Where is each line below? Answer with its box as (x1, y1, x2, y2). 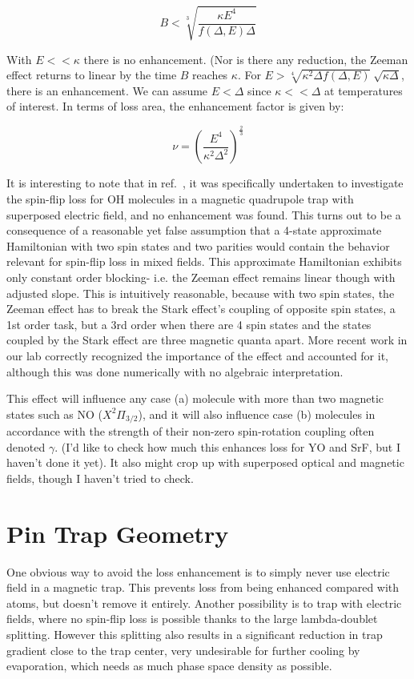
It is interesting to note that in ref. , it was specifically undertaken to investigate (6, 175, 404, 191)
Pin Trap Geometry (6, 516, 229, 549)
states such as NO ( (6, 405, 103, 422)
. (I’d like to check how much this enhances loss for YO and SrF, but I (54, 438, 401, 455)
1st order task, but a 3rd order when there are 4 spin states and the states (6, 315, 372, 332)
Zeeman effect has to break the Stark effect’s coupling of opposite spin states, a (6, 300, 396, 317)
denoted (6, 438, 46, 455)
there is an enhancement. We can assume (6, 82, 208, 98)
